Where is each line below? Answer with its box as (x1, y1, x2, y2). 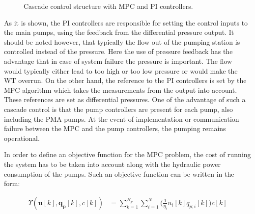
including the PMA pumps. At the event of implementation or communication (4, 113, 239, 124)
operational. (4, 133, 40, 143)
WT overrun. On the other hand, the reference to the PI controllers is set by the (4, 75, 247, 85)
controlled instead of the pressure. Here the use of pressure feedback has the (4, 46, 233, 56)
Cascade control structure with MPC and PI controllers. (24, 1, 193, 11)
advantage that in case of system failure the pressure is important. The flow (4, 55, 232, 66)
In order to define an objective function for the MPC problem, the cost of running (4, 149, 251, 160)
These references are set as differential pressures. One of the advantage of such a (4, 94, 246, 105)
